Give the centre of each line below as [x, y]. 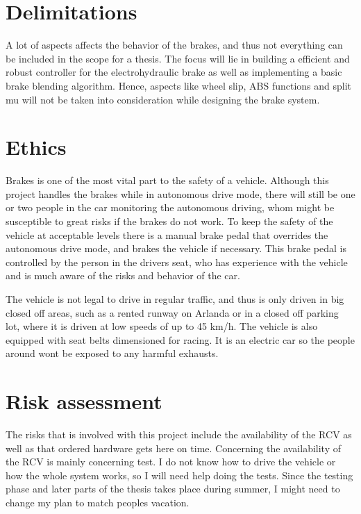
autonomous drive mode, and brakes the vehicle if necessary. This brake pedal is [176, 248]
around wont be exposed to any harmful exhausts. [112, 353]
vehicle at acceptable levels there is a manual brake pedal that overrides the [167, 234]
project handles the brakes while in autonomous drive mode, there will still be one [180, 193]
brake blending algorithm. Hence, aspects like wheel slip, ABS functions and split [179, 85]
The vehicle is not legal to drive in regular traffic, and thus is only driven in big [175, 298]
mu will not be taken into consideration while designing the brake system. [163, 99]
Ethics [36, 147]
